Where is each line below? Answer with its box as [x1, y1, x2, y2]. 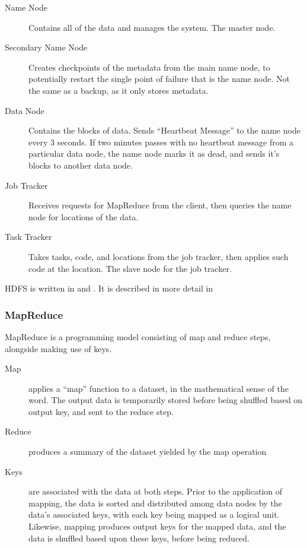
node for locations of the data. [28, 210, 139, 223]
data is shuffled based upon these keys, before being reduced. [28, 531, 250, 544]
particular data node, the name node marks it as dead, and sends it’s [28, 147, 280, 160]
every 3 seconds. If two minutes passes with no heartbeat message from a [28, 135, 294, 148]
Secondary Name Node [5, 41, 88, 53]
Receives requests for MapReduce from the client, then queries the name [28, 199, 292, 211]
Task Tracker [5, 230, 52, 243]
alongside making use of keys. [5, 342, 112, 354]
